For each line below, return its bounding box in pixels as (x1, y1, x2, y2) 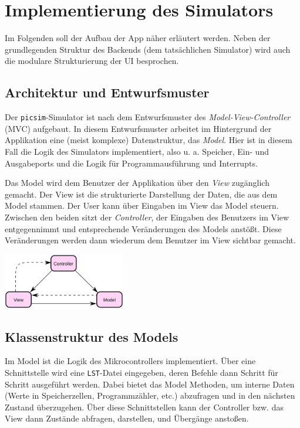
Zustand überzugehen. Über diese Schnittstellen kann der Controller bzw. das (5, 400, 284, 413)
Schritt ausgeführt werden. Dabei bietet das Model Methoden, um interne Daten (5, 378, 295, 390)
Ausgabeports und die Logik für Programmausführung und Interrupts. (5, 157, 258, 169)
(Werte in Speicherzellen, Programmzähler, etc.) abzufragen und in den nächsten (5, 389, 295, 402)
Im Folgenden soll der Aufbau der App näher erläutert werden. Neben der (5, 32, 271, 44)
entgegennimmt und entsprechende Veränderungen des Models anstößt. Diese (5, 222, 282, 235)
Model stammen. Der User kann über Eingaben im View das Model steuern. (5, 199, 279, 212)
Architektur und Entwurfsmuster (5, 83, 210, 101)
